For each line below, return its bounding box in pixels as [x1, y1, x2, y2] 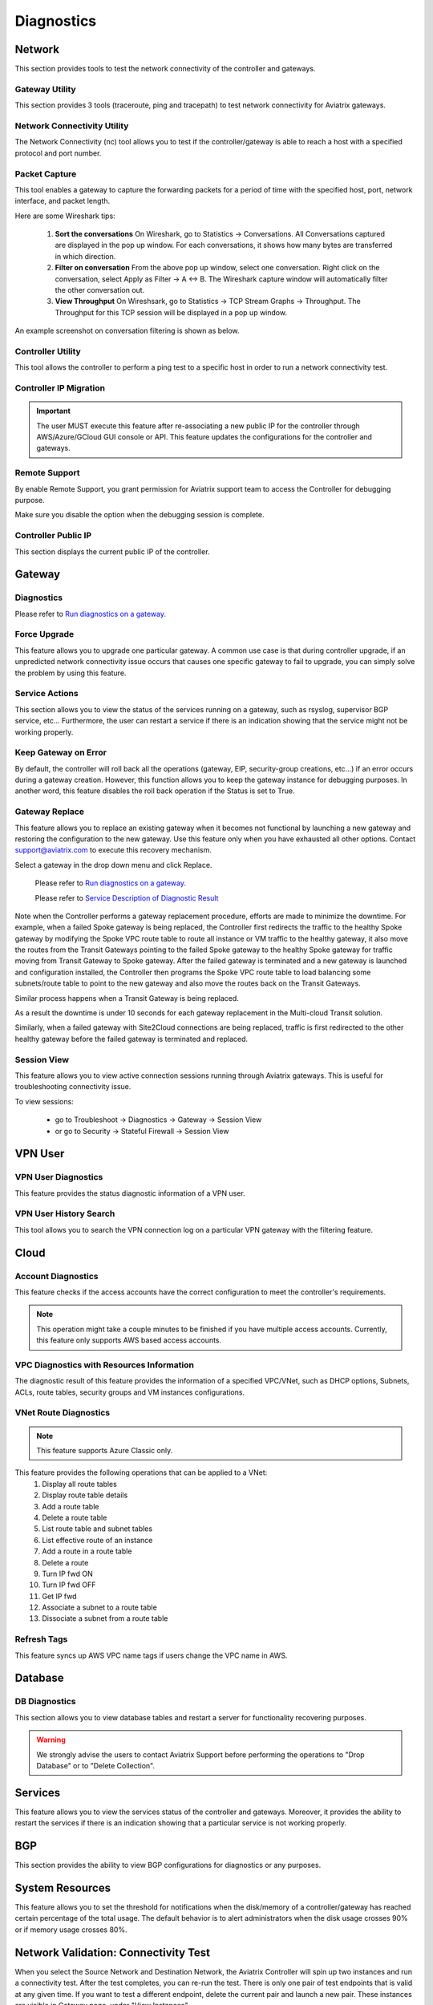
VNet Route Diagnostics [14, 1408, 111, 1419]
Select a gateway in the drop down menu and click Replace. [14, 860, 212, 869]
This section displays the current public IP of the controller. [14, 546, 210, 557]
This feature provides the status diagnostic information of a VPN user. [14, 1188, 246, 1198]
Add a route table [42, 1501, 99, 1511]
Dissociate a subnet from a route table [42, 1614, 168, 1623]
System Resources [14, 1881, 111, 1894]
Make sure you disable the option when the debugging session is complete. [14, 510, 265, 520]
